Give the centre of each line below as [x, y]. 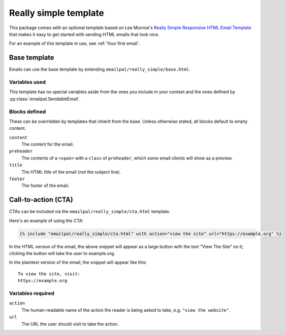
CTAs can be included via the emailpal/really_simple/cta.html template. [90, 212]
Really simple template [57, 13]
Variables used [28, 82]
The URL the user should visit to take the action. [70, 324]
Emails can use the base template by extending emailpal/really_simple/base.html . [100, 70]
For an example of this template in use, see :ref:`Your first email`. [75, 43]
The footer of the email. [45, 186]
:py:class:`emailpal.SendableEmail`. [45, 99]
